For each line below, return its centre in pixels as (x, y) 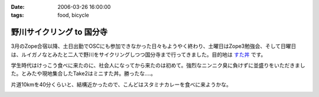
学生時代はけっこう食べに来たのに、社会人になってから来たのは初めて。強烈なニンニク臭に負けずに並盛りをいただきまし (158, 66)
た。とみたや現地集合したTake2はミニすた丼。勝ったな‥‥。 (84, 73)
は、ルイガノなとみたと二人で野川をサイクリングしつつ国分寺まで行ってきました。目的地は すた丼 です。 (139, 54)
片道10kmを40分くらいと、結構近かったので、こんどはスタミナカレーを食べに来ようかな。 (121, 84)
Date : (18, 7)
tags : (17, 15)
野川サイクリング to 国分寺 (59, 32)
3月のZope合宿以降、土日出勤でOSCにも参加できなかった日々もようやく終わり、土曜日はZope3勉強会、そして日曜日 (154, 46)
